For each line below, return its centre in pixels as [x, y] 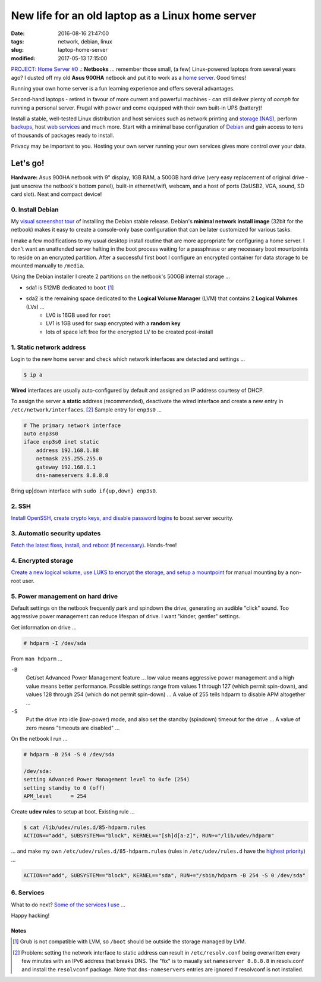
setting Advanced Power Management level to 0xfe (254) [107, 780]
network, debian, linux [85, 41]
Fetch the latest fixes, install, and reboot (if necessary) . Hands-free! [94, 545]
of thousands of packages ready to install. [62, 135]
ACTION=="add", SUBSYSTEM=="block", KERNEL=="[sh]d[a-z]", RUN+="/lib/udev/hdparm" [149, 836]
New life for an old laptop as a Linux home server [134, 15]
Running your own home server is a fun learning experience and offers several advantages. [123, 88]
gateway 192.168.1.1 [66, 467]
